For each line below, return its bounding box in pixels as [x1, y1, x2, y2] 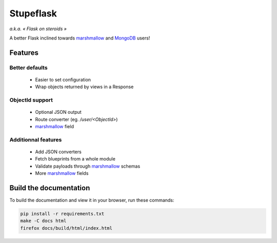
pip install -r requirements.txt [20, 211, 105, 217]
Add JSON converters [35, 149, 82, 155]
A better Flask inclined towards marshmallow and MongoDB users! [9, 35, 150, 41]
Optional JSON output [35, 109, 82, 115]
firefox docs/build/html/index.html [20, 225, 113, 231]
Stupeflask [9, 8, 57, 19]
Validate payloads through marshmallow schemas [35, 163, 141, 169]
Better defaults [9, 64, 48, 71]
